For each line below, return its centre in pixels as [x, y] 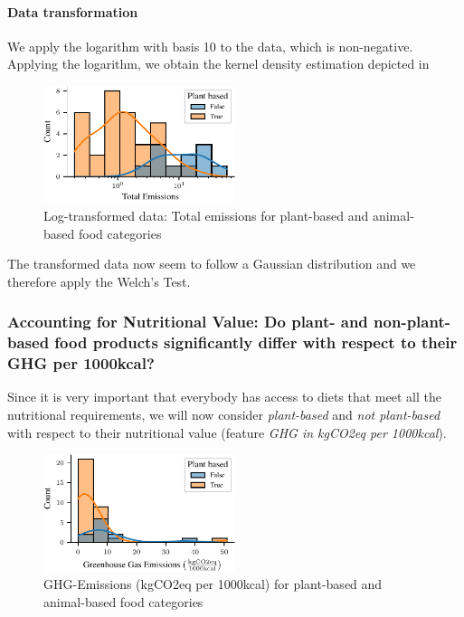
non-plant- [412, 322]
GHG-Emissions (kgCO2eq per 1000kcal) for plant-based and [213, 584]
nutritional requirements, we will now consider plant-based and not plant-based [224, 415]
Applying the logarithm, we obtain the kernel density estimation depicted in [218, 64]
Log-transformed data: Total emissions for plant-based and [206, 215]
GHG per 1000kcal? [81, 363]
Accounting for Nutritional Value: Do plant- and [188, 322]
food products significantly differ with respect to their [256, 342]
